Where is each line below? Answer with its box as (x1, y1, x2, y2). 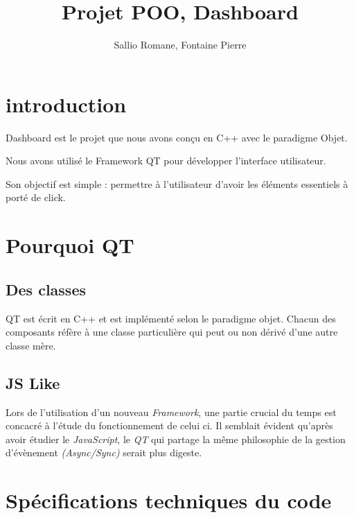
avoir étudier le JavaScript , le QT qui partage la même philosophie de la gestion (6, 431, 346, 446)
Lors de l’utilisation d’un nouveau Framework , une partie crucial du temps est (6, 404, 337, 419)
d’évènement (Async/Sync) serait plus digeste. (6, 445, 202, 460)
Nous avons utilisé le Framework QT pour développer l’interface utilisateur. (6, 153, 326, 168)
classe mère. (6, 338, 56, 352)
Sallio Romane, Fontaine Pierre (114, 37, 247, 52)
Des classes (6, 278, 87, 300)
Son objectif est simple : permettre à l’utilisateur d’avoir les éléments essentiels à (6, 176, 348, 191)
